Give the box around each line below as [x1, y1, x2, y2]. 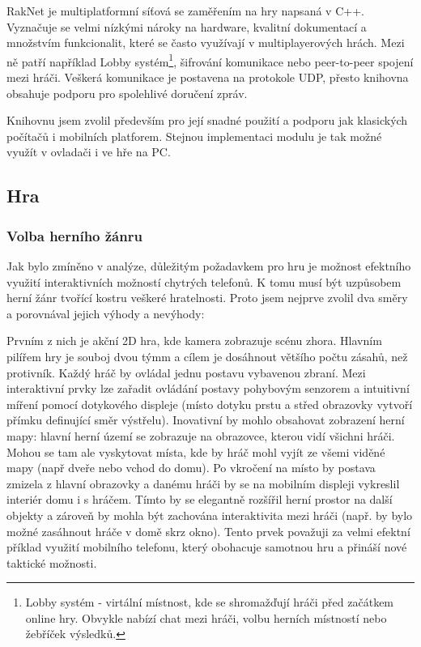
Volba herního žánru [6, 225, 142, 245]
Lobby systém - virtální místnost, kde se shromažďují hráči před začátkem [25, 594, 394, 611]
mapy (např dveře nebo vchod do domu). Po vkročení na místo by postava [6, 459, 376, 476]
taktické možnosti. [6, 554, 97, 571]
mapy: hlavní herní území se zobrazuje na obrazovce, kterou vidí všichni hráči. [6, 427, 395, 444]
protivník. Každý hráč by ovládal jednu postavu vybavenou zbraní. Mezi [6, 364, 366, 381]
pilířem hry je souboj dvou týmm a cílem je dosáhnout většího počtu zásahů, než [6, 347, 408, 364]
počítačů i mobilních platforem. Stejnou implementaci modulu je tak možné [6, 127, 382, 144]
